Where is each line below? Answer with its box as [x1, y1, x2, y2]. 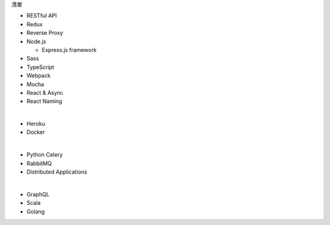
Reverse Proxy [26, 29, 64, 37]
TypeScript [26, 63, 54, 70]
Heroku [26, 120, 45, 128]
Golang [26, 208, 45, 215]
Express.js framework [42, 46, 97, 53]
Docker [26, 128, 45, 136]
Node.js [26, 37, 46, 45]
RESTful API [26, 12, 57, 20]
